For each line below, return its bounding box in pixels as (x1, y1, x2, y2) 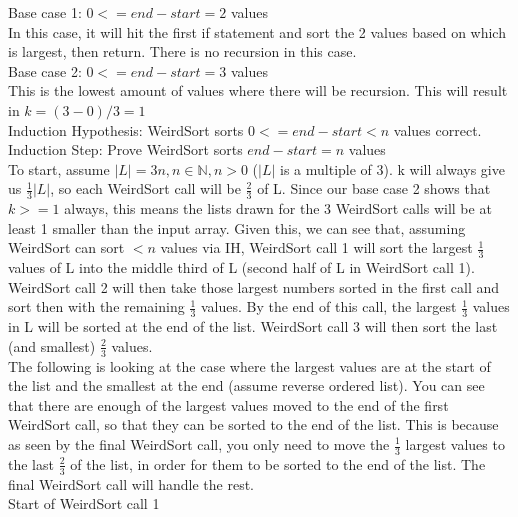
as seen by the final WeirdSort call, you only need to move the (8, 434, 390, 454)
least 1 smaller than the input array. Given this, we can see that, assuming (8, 217, 466, 238)
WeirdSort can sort (8, 237, 125, 258)
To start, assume (8, 158, 110, 179)
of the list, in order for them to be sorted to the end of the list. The (70, 453, 486, 474)
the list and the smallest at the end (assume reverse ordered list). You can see (8, 375, 485, 396)
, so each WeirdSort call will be (50, 178, 241, 199)
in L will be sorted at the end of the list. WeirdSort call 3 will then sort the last (8, 316, 498, 337)
